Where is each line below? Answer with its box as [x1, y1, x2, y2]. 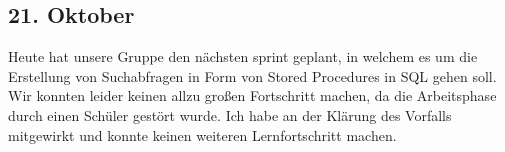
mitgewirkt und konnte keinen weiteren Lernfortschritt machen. [8, 124, 397, 145]
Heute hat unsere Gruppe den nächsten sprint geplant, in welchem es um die [8, 46, 478, 67]
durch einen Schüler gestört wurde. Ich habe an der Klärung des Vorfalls [8, 104, 452, 125]
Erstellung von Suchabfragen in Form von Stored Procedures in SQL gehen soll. [8, 65, 497, 86]
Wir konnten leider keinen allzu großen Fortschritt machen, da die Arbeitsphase [8, 85, 497, 106]
